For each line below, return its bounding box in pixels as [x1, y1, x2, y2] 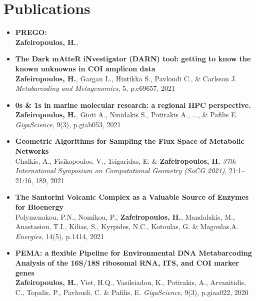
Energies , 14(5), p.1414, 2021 [15, 231, 104, 241]
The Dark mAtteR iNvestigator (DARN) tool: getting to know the [15, 53, 251, 64]
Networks [15, 146, 49, 156]
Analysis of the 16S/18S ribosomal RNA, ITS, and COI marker [15, 258, 239, 268]
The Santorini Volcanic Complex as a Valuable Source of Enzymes [15, 192, 249, 202]
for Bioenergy [15, 202, 64, 212]
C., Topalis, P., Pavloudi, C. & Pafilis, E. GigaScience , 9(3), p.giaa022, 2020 [15, 287, 248, 297]
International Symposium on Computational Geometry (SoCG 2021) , [15, 165, 227, 176]
